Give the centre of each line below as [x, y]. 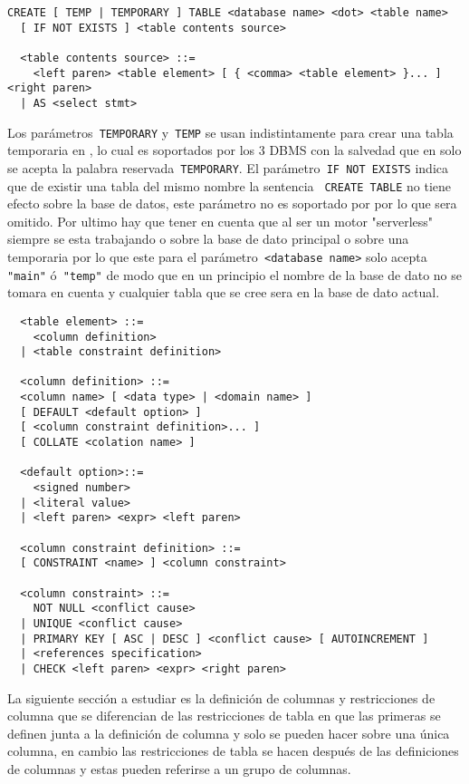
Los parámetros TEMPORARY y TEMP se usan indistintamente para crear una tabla [230, 132]
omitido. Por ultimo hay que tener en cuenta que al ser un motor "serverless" [220, 221]
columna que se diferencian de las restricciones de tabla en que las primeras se [224, 716]
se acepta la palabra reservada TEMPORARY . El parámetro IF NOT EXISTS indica [228, 167]
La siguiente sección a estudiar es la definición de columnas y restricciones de [221, 697]
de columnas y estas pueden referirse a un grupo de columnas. [179, 768]
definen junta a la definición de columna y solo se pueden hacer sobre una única [229, 733]
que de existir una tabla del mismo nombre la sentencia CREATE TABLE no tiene [230, 185]
